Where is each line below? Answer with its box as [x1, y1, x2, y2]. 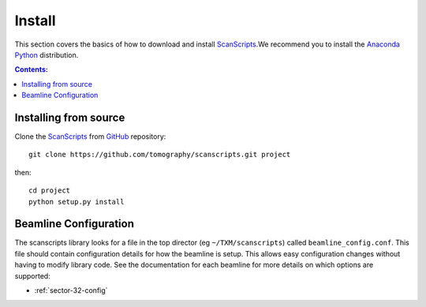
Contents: [14, 65, 49, 74]
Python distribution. [14, 50, 79, 59]
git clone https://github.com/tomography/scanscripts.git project [28, 150, 291, 159]
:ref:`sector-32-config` [34, 286, 108, 295]
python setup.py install [28, 197, 125, 206]
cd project [28, 186, 71, 195]
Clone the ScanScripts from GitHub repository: [14, 132, 166, 141]
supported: [14, 271, 50, 280]
